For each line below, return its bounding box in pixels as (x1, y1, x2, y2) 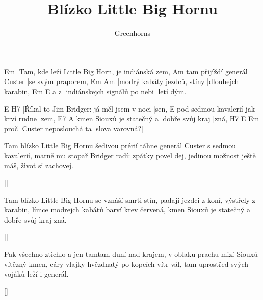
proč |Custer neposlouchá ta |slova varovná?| (4, 123, 143, 133)
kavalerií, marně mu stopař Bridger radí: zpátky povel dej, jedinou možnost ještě (4, 150, 256, 160)
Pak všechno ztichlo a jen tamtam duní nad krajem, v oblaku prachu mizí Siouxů (4, 249, 258, 259)
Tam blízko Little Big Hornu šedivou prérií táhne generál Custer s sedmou (4, 140, 236, 151)
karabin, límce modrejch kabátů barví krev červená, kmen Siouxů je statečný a (4, 204, 250, 215)
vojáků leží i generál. (4, 268, 69, 279)
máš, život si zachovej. (4, 160, 73, 171)
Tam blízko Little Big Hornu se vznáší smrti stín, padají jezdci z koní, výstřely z (4, 194, 255, 205)
